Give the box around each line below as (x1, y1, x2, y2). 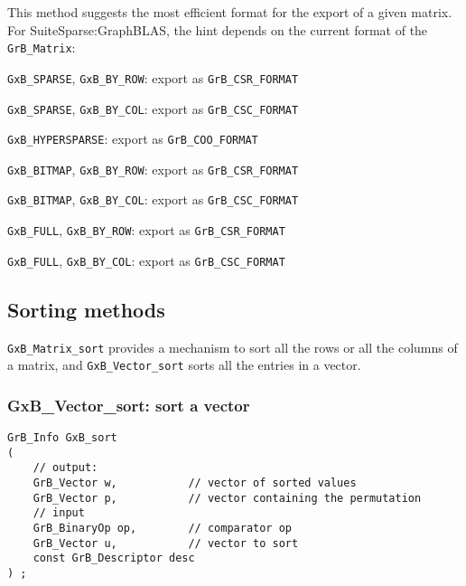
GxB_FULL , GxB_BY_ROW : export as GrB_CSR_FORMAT (7, 221, 285, 240)
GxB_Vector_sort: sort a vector (7, 393, 250, 416)
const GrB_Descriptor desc (33, 552, 195, 565)
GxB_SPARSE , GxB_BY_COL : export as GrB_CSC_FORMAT (7, 99, 299, 118)
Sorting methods (7, 295, 165, 323)
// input (33, 506, 85, 520)
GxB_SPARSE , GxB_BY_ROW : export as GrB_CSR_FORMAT (7, 68, 299, 87)
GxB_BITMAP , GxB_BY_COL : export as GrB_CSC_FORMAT (7, 190, 299, 209)
